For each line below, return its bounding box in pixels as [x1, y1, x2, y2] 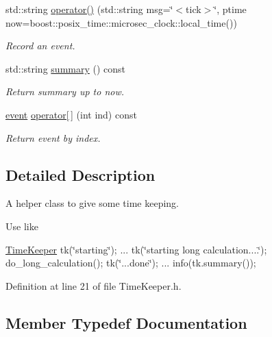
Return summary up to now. [5, 84, 125, 99]
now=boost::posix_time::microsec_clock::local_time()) [5, 15, 237, 29]
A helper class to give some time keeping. [5, 196, 179, 210]
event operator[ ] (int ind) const [5, 107, 137, 121]
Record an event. [5, 38, 75, 53]
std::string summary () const [5, 61, 126, 75]
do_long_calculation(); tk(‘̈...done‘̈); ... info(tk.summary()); [5, 255, 256, 270]
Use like [5, 219, 38, 233]
